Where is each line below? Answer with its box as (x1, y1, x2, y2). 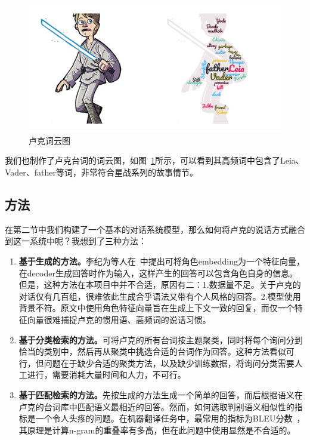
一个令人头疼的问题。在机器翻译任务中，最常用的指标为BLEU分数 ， (35, 412, 305, 424)
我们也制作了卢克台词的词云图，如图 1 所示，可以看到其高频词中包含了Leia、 (5, 154, 304, 167)
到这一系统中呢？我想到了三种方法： (5, 235, 147, 247)
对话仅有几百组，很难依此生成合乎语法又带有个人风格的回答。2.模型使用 (18, 290, 301, 302)
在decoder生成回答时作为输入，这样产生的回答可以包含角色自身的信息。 (18, 266, 297, 279)
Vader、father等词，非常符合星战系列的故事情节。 (5, 166, 199, 179)
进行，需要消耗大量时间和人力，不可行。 (27, 368, 186, 381)
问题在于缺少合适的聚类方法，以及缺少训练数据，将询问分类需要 (44, 356, 294, 369)
